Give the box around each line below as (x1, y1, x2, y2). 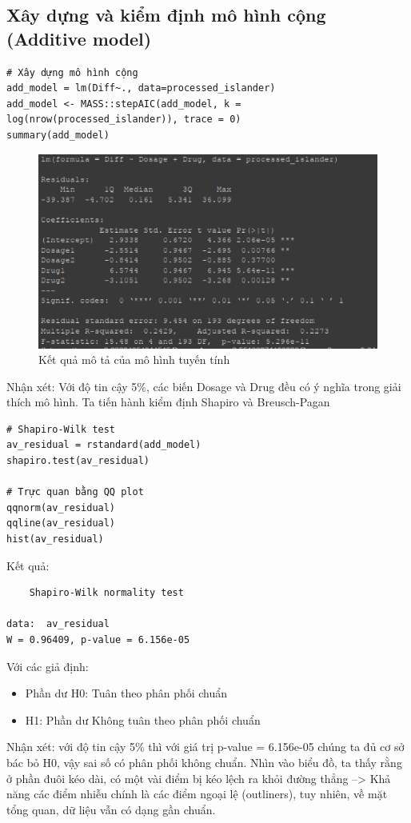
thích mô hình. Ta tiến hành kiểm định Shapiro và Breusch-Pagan (6, 394, 330, 410)
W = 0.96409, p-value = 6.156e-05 (6, 634, 190, 645)
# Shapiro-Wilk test (6, 423, 116, 435)
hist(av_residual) (6, 533, 104, 545)
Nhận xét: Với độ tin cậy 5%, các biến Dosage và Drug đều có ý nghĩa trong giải (6, 378, 401, 394)
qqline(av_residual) (6, 517, 116, 529)
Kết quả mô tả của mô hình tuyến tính (38, 351, 230, 368)
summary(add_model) (6, 129, 110, 141)
